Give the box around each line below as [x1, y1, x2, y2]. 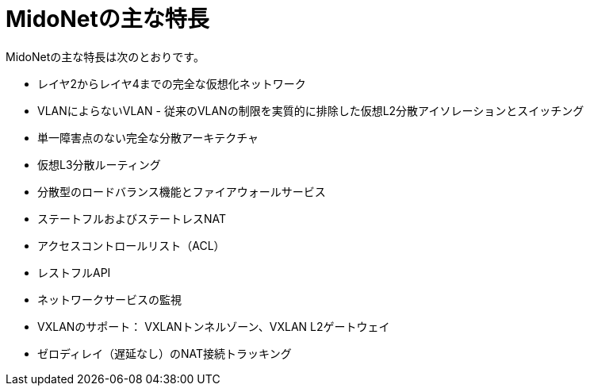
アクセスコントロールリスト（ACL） [37, 238, 225, 252]
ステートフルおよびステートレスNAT [37, 211, 227, 225]
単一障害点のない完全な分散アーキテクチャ [37, 130, 259, 144]
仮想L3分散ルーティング [37, 157, 161, 171]
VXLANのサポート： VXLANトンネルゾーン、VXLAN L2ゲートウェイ [37, 319, 390, 333]
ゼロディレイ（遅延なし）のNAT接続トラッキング [37, 346, 292, 360]
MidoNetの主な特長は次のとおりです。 [6, 49, 205, 63]
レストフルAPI [37, 265, 111, 279]
